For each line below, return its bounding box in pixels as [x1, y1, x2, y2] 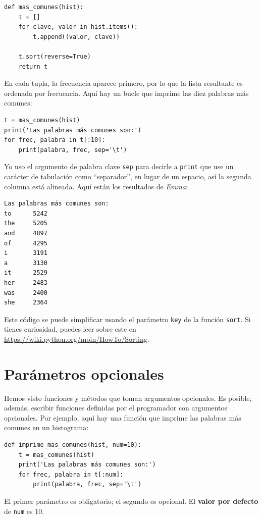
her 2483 [4, 279, 47, 286]
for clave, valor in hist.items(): [18, 23, 138, 31]
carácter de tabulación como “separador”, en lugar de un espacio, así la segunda [4, 171, 251, 181]
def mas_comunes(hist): [4, 4, 84, 11]
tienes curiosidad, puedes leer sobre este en [4, 324, 136, 334]
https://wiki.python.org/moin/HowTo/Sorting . [4, 333, 149, 344]
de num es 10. [4, 505, 44, 516]
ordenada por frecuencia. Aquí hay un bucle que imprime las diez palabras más [4, 87, 249, 98]
